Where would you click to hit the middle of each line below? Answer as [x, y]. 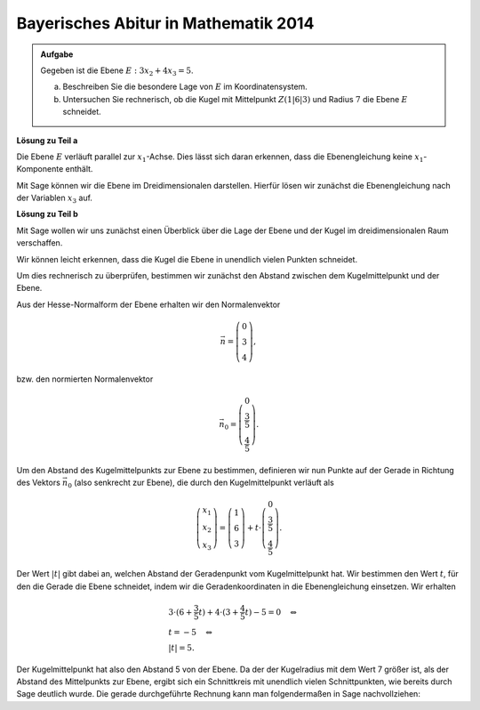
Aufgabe [57, 54]
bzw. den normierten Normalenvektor [85, 379]
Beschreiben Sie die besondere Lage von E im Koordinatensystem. [185, 87]
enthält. [79, 169]
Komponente [40, 169]
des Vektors [39, 483]
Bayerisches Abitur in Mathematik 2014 [165, 23]
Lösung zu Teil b [48, 214]
